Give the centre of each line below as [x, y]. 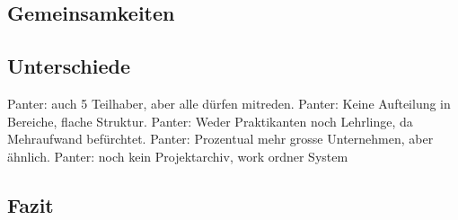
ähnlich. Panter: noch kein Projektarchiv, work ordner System [178, 156]
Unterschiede [69, 66]
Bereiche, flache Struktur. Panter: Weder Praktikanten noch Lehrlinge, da [210, 121]
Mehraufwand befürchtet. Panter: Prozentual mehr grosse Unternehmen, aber [220, 139]
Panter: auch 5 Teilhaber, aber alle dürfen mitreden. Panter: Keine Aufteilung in [229, 103]
